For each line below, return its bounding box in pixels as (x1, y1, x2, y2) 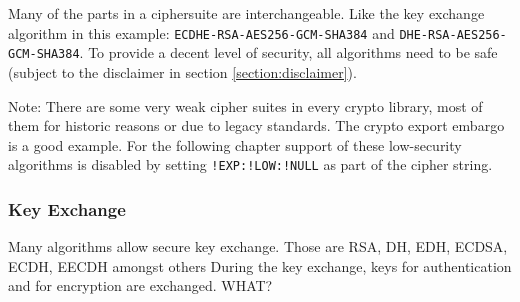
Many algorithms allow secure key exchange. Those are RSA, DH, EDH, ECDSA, (8, 236, 508, 257)
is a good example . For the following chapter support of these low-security (8, 134, 462, 155)
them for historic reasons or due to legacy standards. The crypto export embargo (8, 115, 505, 136)
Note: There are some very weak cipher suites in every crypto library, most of (8, 95, 483, 116)
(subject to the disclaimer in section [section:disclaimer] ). (8, 61, 357, 82)
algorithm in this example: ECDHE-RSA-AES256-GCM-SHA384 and (8, 22, 395, 43)
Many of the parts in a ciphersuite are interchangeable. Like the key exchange (8, 3, 485, 23)
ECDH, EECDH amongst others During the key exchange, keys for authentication (8, 255, 512, 276)
